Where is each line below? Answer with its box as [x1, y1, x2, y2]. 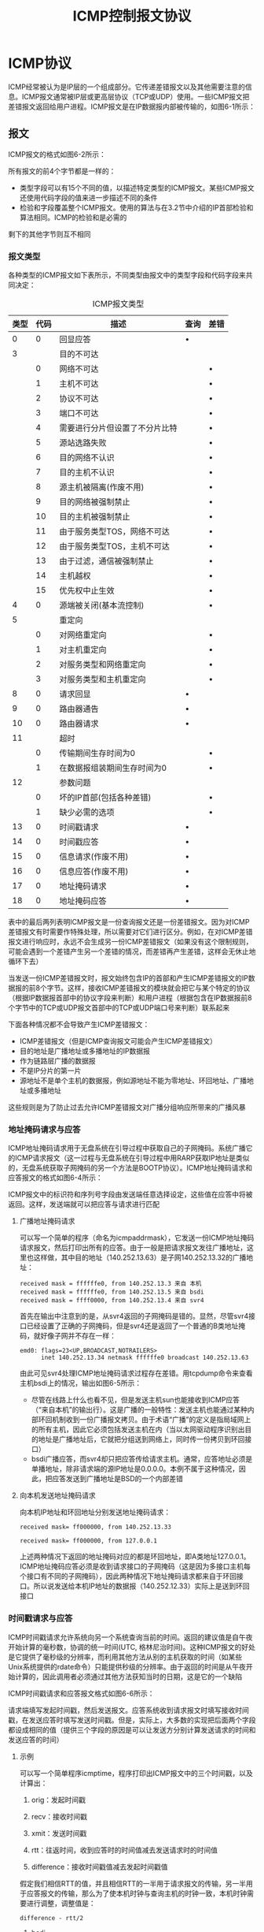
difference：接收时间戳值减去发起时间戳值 [31, 1862, 168, 1871]
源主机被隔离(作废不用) [59, 482, 145, 493]
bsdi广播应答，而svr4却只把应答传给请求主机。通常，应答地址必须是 [31, 1454, 253, 1464]
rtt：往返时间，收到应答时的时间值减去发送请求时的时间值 [31, 1845, 218, 1855]
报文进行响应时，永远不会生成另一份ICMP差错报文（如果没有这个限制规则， [8, 937, 253, 947]
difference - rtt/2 [19, 1914, 84, 1922]
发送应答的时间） [8, 1735, 64, 1744]
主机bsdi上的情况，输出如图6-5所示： [19, 1379, 142, 1388]
